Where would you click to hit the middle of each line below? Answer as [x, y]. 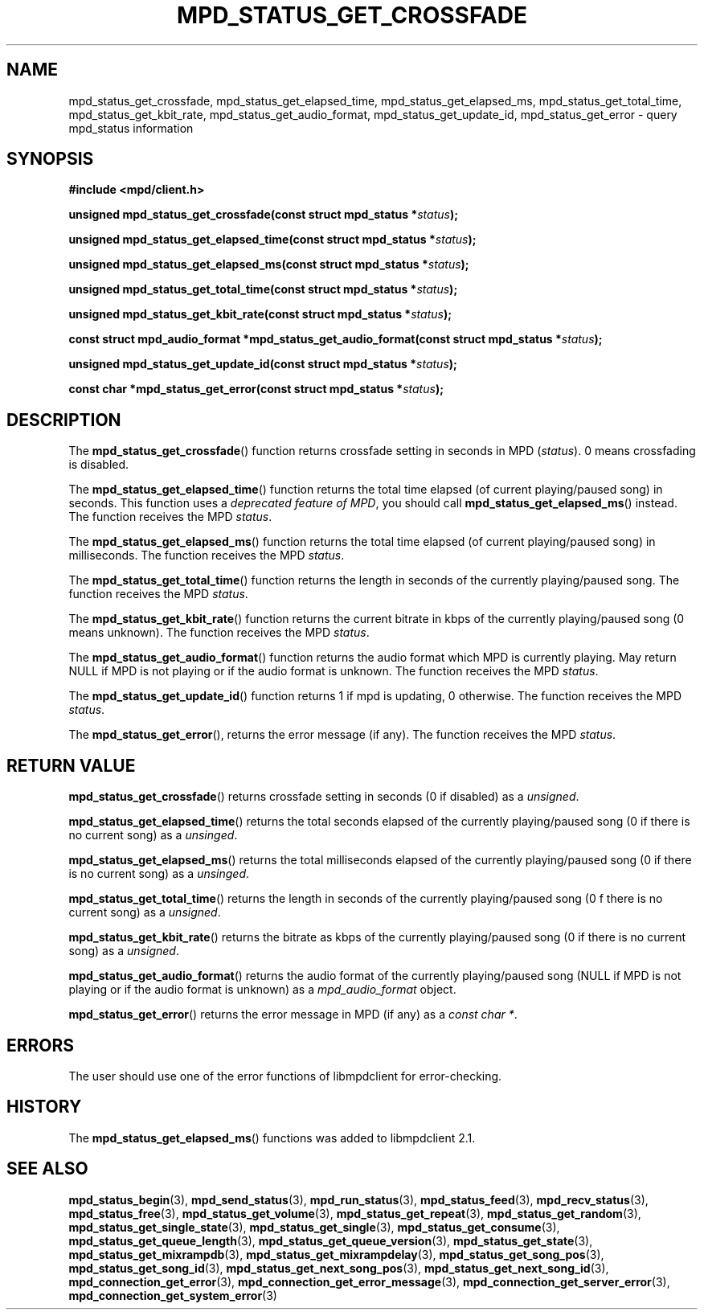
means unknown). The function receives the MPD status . [219, 633]
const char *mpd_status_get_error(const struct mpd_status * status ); [256, 389]
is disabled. [99, 465]
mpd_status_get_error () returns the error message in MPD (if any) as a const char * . [293, 1015]
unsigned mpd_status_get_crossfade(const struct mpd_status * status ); [263, 215]
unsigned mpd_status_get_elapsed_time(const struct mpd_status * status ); [272, 240]
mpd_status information [131, 128]
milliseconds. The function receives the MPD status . [207, 556]
